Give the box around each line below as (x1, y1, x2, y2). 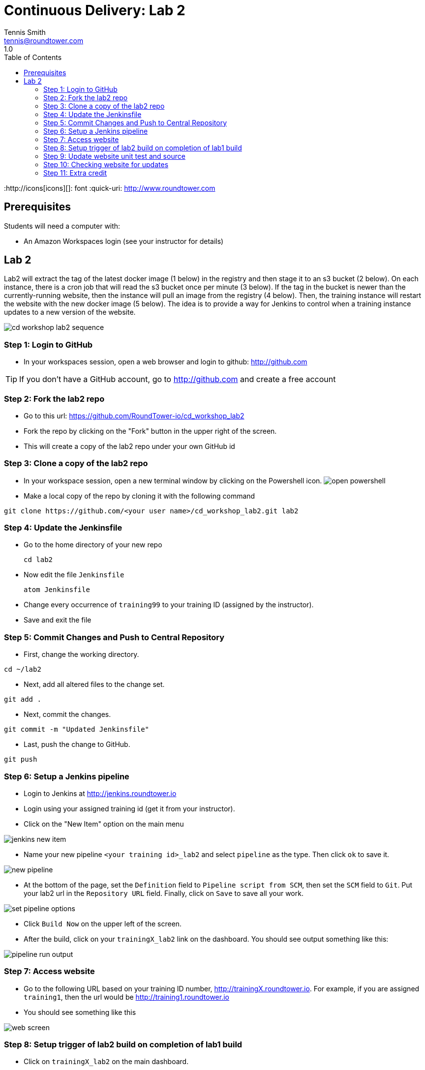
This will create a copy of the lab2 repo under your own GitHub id (24, 442, 235, 450)
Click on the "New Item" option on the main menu (24, 819, 184, 828)
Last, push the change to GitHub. (24, 740, 130, 749)
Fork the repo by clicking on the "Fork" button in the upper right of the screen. (24, 426, 277, 435)
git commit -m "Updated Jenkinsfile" (4, 725, 150, 734)
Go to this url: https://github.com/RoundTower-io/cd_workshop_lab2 (24, 411, 244, 420)
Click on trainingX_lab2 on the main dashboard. (24, 1057, 189, 1066)
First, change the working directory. (24, 650, 139, 659)
